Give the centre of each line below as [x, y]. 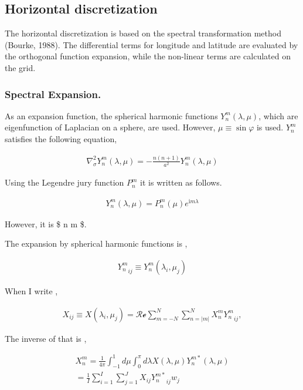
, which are [278, 115]
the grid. [20, 67]
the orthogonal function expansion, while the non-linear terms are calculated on [148, 56]
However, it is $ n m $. [46, 223]
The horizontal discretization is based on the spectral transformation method [143, 33]
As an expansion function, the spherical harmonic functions [111, 115]
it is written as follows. [181, 182]
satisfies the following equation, [61, 138]
